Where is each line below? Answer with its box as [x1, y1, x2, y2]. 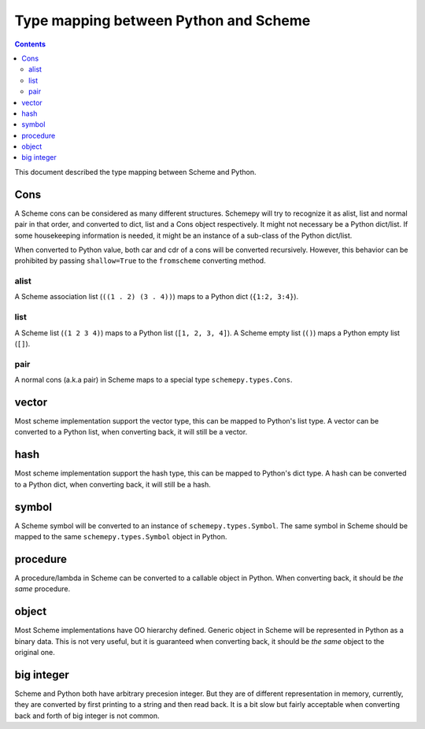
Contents [14, 39, 46, 49]
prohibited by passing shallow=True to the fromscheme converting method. [14, 256, 267, 265]
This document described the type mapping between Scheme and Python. [14, 167, 257, 176]
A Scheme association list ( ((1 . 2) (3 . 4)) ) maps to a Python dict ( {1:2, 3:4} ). [14, 292, 299, 302]
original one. [14, 648, 55, 657]
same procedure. [14, 584, 71, 594]
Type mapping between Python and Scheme [14, 12, 311, 29]
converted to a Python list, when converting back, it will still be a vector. [14, 427, 248, 437]
